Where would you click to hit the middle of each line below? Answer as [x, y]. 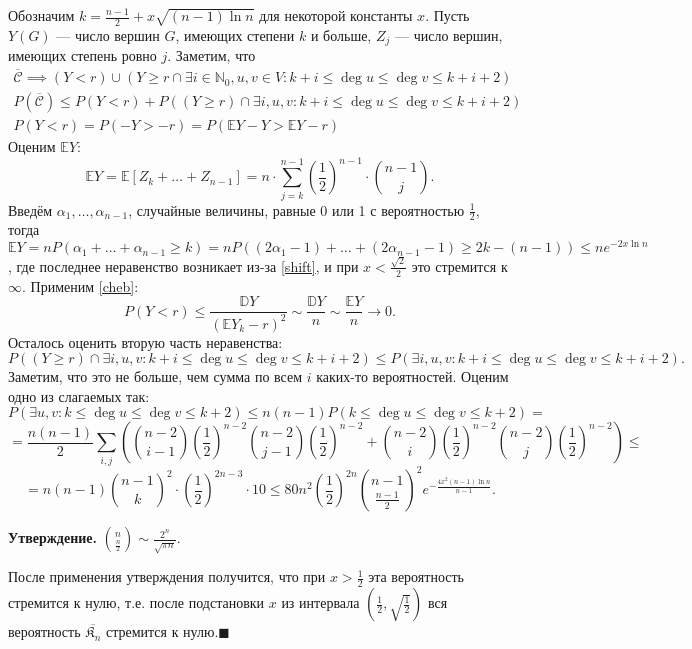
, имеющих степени [235, 34]
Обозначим [41, 15]
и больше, [341, 34]
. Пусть [447, 15]
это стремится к [459, 265]
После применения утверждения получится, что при [167, 576]
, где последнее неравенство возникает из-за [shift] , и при [183, 265]
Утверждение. [52, 537]
